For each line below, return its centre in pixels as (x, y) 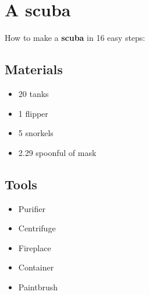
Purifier (32, 208)
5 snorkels (36, 133)
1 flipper (33, 113)
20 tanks (33, 93)
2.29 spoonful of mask (57, 152)
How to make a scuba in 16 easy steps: (75, 38)
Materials (34, 69)
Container (36, 267)
